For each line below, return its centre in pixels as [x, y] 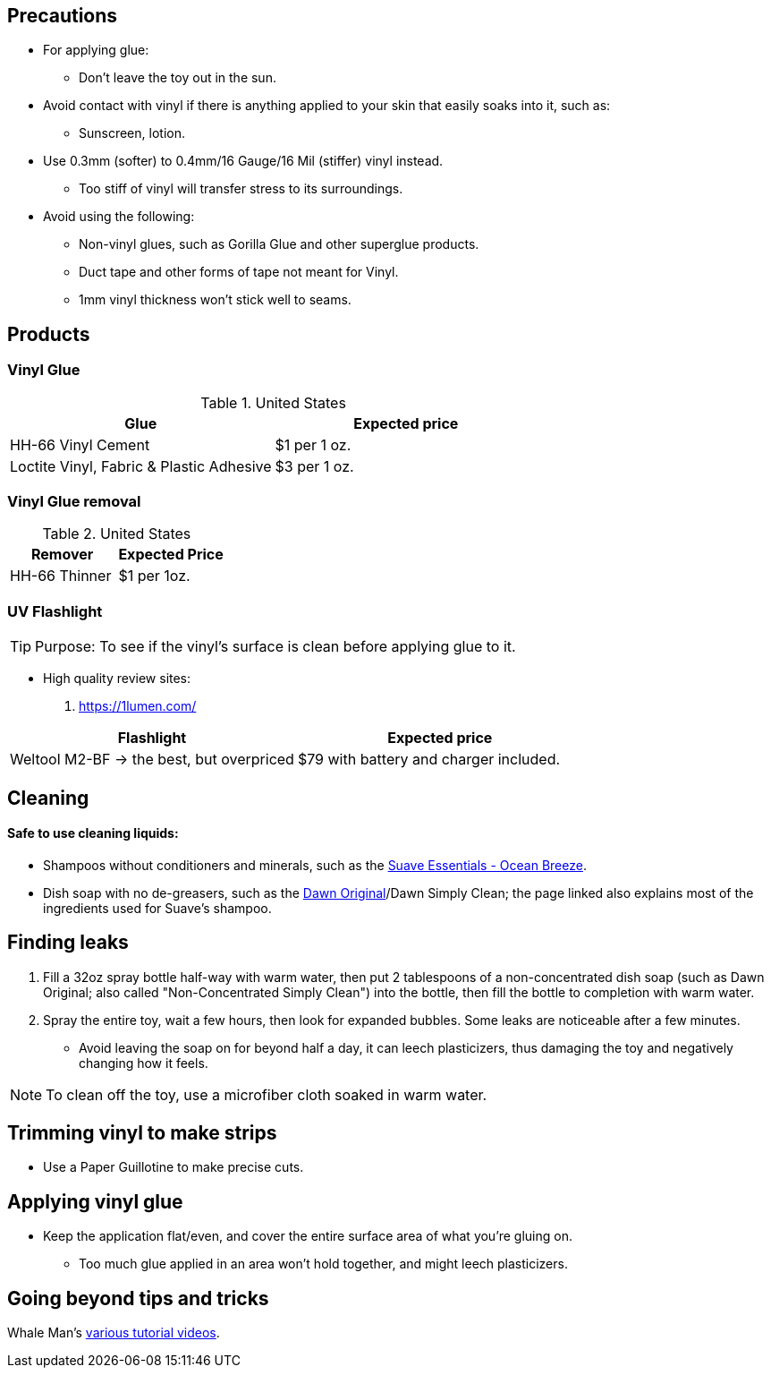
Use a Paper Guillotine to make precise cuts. [174, 1167]
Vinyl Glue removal [74, 502]
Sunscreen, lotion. [132, 133]
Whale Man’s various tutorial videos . [114, 1333]
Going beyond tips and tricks [138, 1298]
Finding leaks [68, 943]
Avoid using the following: [119, 217]
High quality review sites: [117, 679]
